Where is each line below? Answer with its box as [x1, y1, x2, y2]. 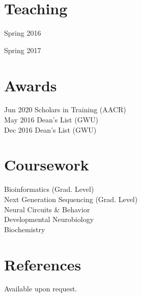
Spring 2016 [4, 28, 41, 38]
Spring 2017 [4, 44, 41, 55]
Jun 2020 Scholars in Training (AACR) [4, 104, 126, 115]
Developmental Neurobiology [4, 214, 94, 225]
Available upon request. [4, 283, 77, 294]
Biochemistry [4, 224, 45, 234]
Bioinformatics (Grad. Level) [4, 184, 94, 194]
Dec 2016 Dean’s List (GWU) [4, 124, 97, 135]
